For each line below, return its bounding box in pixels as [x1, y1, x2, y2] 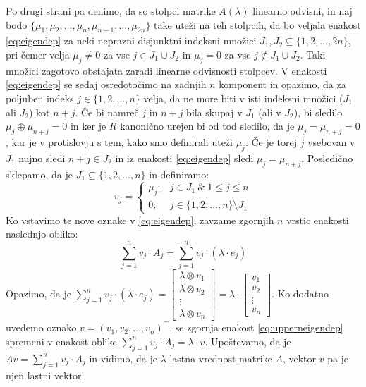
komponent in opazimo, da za [219, 77, 346, 92]
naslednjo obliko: [6, 226, 78, 241]
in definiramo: [149, 166, 209, 181]
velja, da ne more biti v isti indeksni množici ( [143, 90, 343, 105]
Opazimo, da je [6, 286, 71, 301]
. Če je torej [245, 134, 298, 149]
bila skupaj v [186, 104, 243, 119]
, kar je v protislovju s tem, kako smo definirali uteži [6, 134, 233, 149]
